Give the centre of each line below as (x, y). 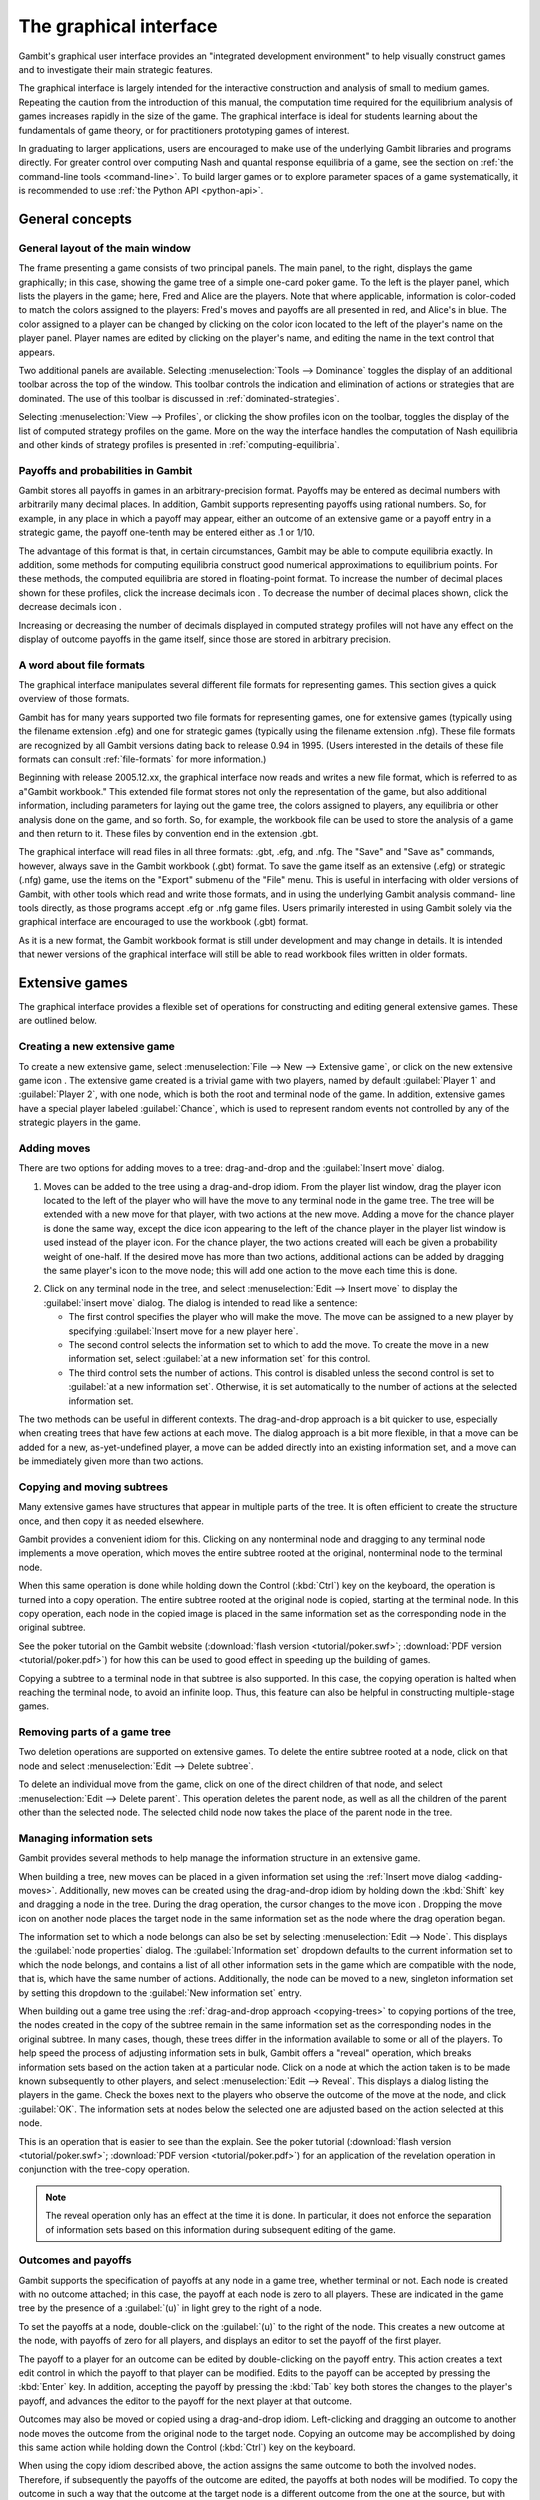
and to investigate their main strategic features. (116, 69)
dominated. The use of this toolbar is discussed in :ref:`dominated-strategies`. (179, 398)
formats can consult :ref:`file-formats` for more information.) (142, 759)
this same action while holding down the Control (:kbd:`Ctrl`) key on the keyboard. (187, 2447)
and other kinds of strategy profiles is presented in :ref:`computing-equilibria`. (179, 444)
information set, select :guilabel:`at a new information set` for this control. (219, 1359)
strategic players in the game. (80, 1122)
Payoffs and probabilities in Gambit (105, 470)
